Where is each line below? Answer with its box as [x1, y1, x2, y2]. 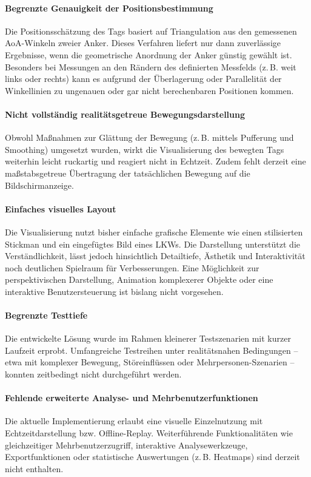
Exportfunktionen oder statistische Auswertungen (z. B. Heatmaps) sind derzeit [5, 450, 300, 463]
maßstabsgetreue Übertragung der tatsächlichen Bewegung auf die [5, 166, 250, 179]
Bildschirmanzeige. [5, 178, 74, 191]
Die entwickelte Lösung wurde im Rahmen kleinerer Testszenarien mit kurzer [5, 332, 291, 345]
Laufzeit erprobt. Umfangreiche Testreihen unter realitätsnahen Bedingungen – [5, 343, 298, 356]
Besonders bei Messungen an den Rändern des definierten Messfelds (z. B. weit [5, 60, 296, 73]
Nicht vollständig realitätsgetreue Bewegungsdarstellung [5, 107, 246, 120]
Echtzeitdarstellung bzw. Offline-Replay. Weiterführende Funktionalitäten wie [5, 427, 293, 439]
